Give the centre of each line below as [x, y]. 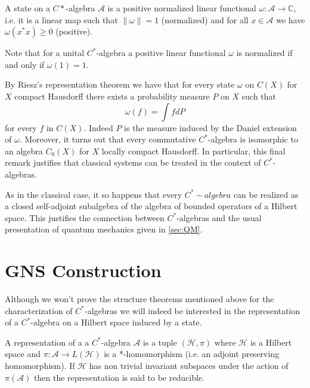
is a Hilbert [271, 342]
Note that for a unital [45, 53]
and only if [25, 64]
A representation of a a [47, 342]
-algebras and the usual [219, 217]
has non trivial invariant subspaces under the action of [189, 365]
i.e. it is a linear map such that [61, 19]
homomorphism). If [40, 365]
